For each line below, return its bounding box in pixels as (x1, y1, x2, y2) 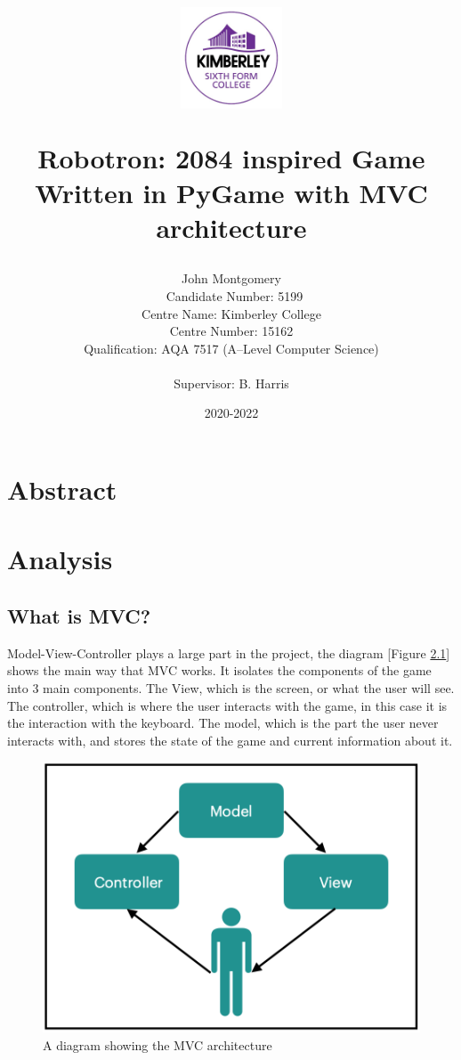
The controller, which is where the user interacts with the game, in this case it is (7, 696, 448, 714)
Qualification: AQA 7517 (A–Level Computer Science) (84, 338, 379, 357)
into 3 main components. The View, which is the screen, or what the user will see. (7, 679, 455, 697)
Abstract (7, 471, 117, 508)
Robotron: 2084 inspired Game (37, 139, 425, 175)
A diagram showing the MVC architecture (43, 1035, 272, 1054)
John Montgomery (182, 269, 281, 288)
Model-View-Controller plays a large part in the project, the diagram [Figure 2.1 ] (7, 643, 450, 662)
